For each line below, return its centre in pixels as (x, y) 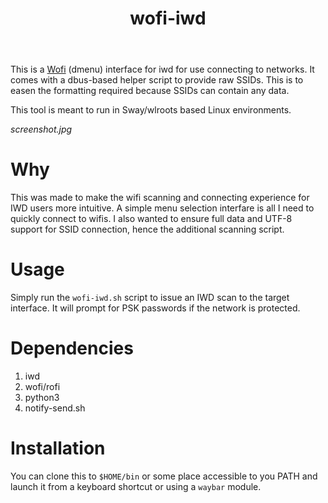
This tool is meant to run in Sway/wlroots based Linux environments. (151, 110)
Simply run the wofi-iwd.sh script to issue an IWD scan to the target (150, 298)
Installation (58, 448)
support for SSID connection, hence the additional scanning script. (147, 229)
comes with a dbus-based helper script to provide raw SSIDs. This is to (157, 80)
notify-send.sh (55, 408)
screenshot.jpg (41, 129)
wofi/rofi (42, 386)
